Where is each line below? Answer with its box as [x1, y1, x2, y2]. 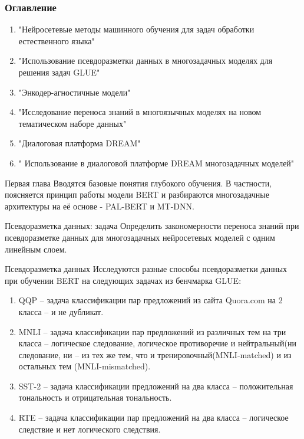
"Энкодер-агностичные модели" [18, 86, 131, 98]
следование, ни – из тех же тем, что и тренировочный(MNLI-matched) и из [18, 348, 292, 361]
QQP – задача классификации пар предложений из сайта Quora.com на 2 [18, 294, 283, 306]
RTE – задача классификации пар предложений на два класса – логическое [18, 411, 289, 424]
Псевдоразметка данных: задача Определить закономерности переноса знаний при [5, 219, 299, 232]
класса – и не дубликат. [18, 305, 104, 317]
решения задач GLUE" [18, 66, 100, 78]
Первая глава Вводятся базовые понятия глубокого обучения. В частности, [5, 176, 272, 189]
